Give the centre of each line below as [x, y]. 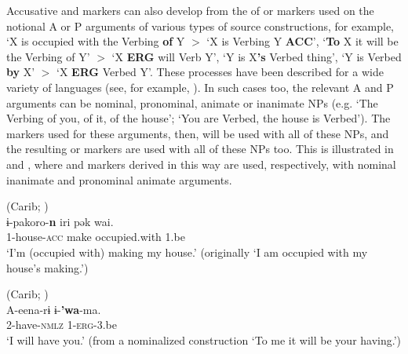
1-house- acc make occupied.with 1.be [96, 237]
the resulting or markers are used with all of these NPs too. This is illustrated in [200, 149]
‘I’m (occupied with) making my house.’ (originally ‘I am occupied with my [187, 252]
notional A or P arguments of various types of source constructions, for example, [200, 26]
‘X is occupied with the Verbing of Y [96, 41]
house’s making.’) [47, 267]
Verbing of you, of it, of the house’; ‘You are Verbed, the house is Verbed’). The [199, 118]
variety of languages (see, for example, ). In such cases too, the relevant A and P [200, 87]
